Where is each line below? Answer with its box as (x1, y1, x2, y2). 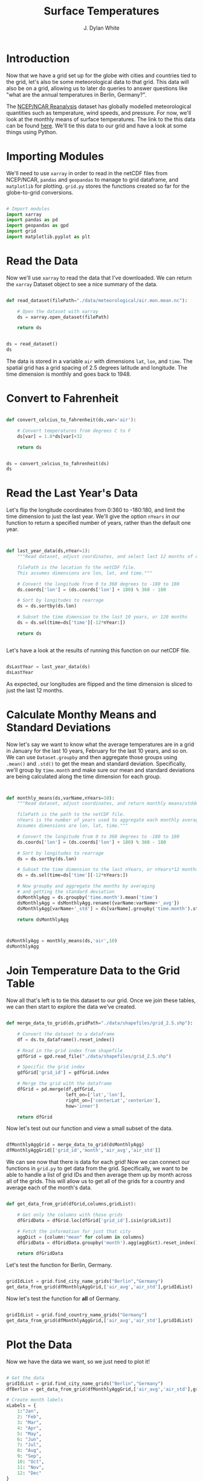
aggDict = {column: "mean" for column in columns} (17, 1234, 145, 1240)
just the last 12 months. (6, 687, 64, 694)
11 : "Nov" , (17, 1464, 45, 1470)
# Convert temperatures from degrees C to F (17, 428, 131, 434)
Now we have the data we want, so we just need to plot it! (6, 1358, 150, 1365)
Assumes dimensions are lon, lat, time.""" (17, 823, 129, 829)
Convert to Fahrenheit (6, 391, 119, 405)
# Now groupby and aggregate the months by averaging (17, 883, 155, 889)
